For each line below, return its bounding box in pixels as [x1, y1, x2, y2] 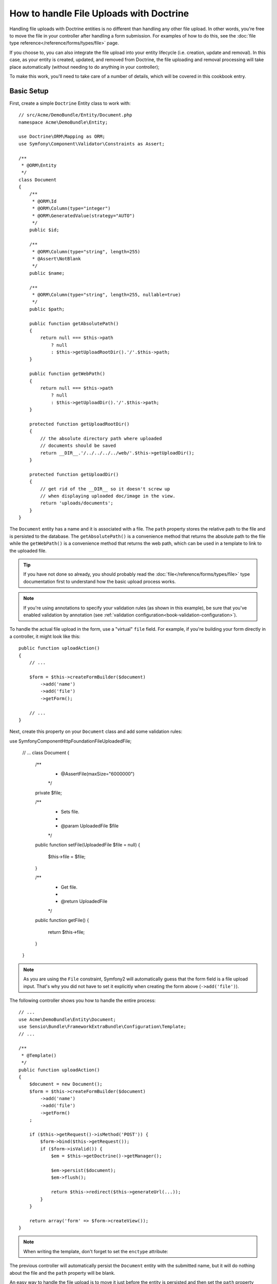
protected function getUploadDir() [29, 471, 119, 477]
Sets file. [61, 808, 80, 815]
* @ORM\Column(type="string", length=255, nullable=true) [32, 292, 181, 297]
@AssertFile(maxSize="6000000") [61, 771, 135, 777]
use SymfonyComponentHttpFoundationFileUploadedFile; [9, 738, 132, 744]
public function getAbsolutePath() [29, 320, 119, 326]
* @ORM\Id [32, 198, 57, 204]
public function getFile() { [35, 917, 89, 923]
